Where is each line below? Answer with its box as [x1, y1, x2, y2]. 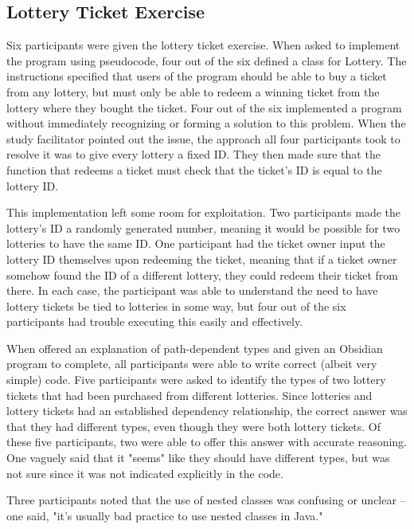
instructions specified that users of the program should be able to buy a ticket [6, 68, 387, 84]
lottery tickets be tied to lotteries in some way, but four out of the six [6, 297, 346, 314]
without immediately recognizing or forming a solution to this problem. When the [6, 115, 406, 131]
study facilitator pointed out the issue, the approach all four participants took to [6, 130, 400, 147]
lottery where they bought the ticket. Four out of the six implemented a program [6, 99, 402, 116]
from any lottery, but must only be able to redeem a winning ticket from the [6, 83, 380, 100]
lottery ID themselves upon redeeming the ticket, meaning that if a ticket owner [6, 250, 397, 267]
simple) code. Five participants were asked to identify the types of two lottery [6, 371, 386, 388]
